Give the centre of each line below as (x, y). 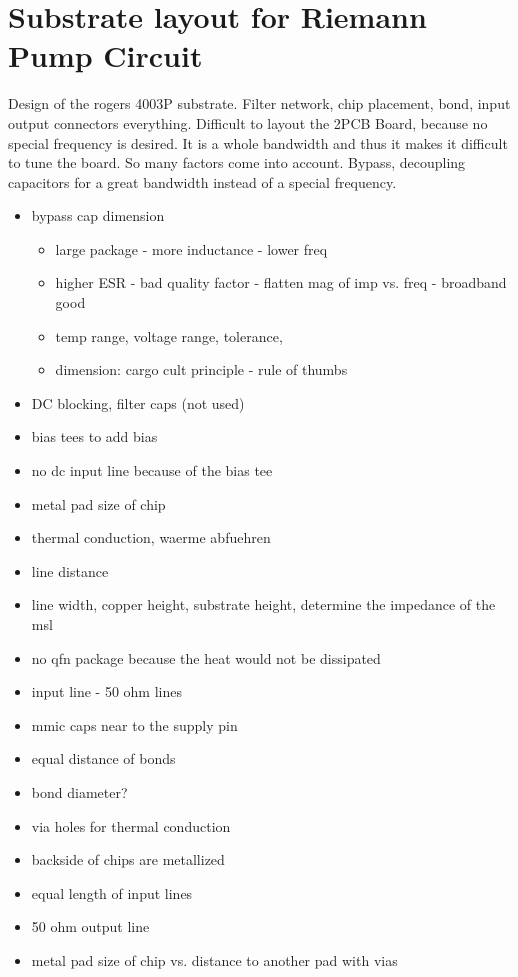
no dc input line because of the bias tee (152, 470)
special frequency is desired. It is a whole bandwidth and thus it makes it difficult (258, 142)
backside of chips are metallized (128, 859)
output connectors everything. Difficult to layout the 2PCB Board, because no (248, 122)
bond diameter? (79, 791)
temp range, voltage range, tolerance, (169, 335)
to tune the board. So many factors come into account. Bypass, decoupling (237, 162)
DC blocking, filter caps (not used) (138, 402)
